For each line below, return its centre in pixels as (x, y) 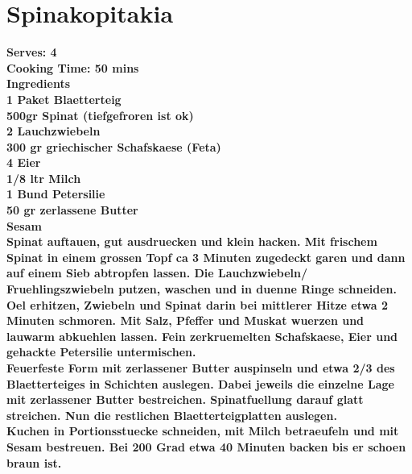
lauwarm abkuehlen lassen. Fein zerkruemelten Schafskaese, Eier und (202, 336)
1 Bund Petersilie (56, 194)
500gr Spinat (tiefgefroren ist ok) (100, 115)
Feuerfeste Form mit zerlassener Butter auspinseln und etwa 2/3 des (201, 368)
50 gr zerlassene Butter (72, 210)
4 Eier (24, 162)
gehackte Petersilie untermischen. (101, 352)
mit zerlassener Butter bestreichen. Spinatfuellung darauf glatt (185, 399)
